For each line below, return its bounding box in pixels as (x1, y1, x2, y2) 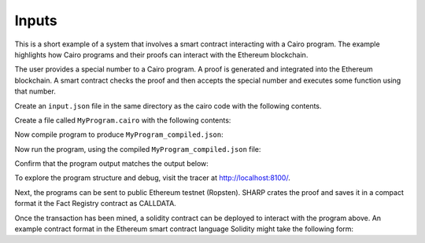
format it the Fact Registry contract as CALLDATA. (14, 199, 176, 208)
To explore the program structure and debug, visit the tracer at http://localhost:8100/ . (14, 173, 290, 182)
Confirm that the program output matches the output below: (14, 159, 209, 168)
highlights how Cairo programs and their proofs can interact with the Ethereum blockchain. (14, 50, 309, 59)
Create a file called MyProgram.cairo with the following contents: (14, 115, 231, 125)
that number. (14, 87, 57, 96)
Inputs (14, 12, 58, 29)
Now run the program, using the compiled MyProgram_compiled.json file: (14, 144, 261, 153)
